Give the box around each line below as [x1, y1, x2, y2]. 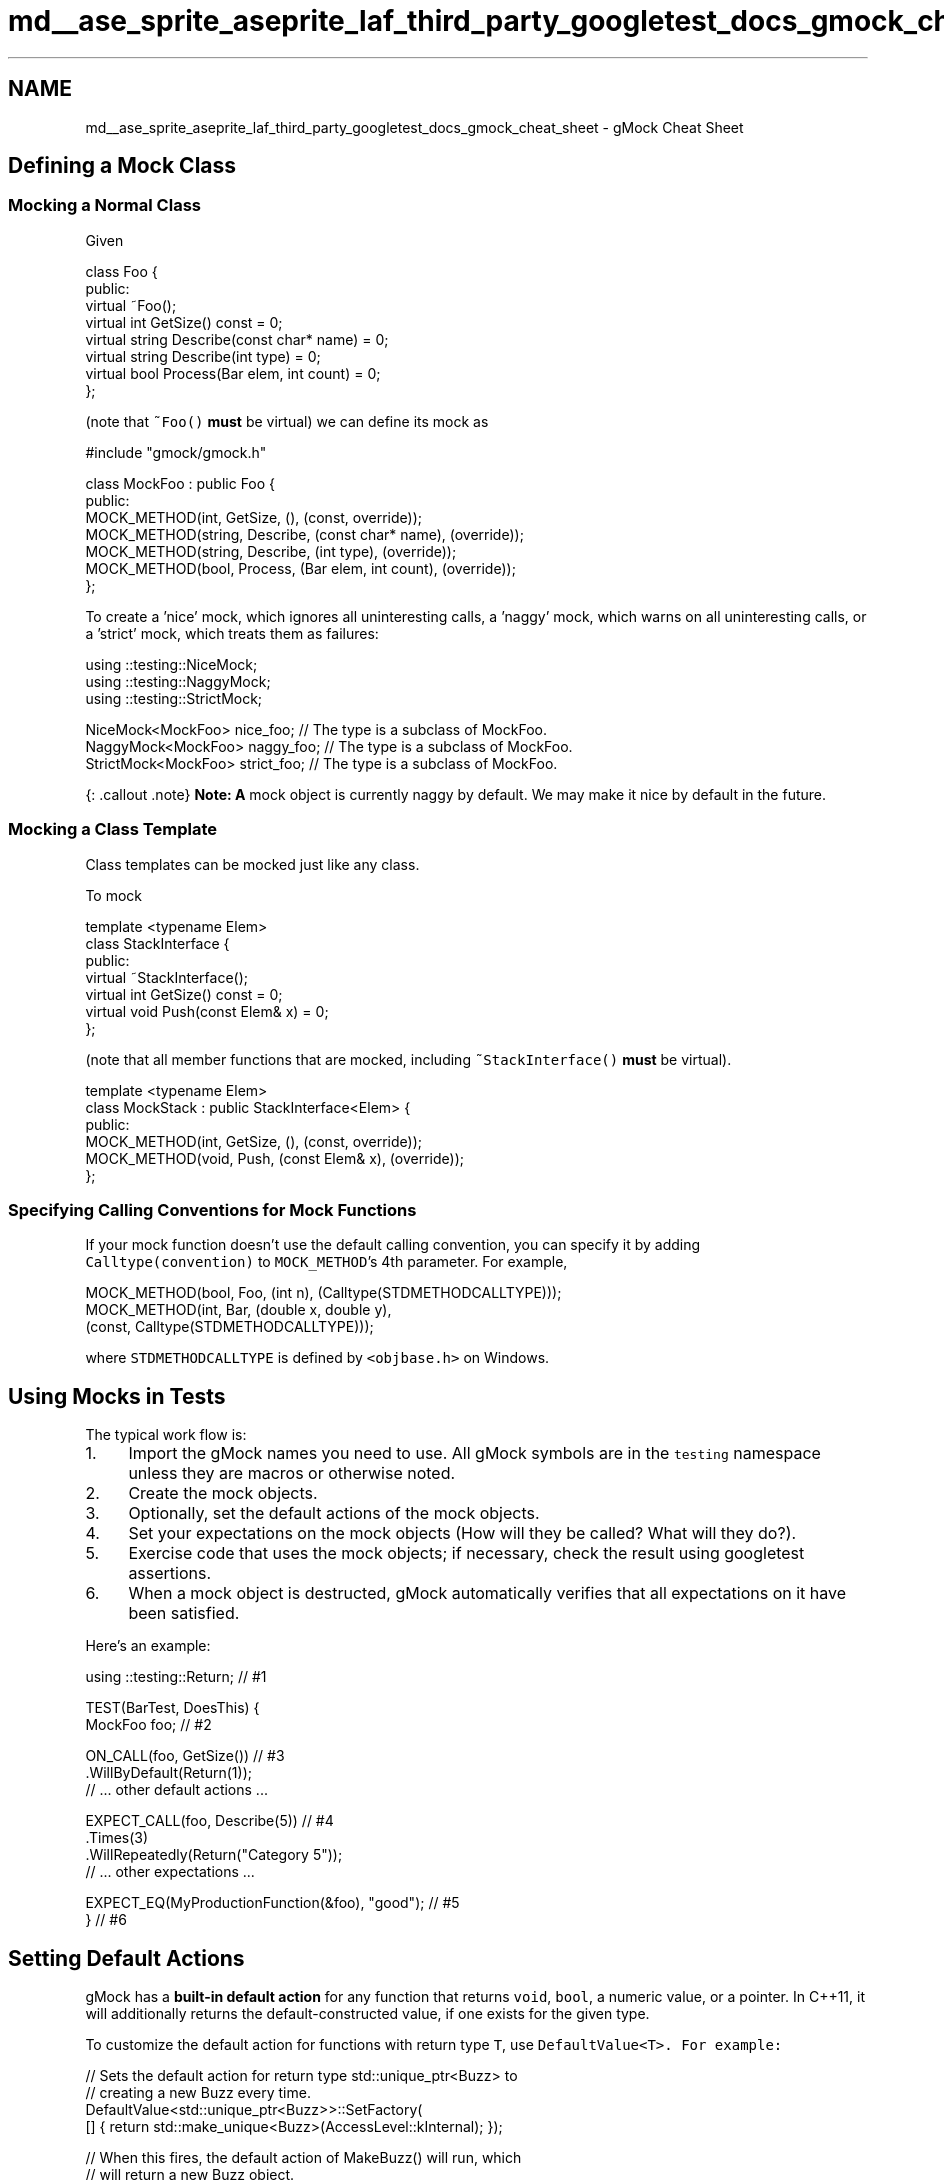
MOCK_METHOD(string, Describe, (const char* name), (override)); [85, 525, 524, 543]
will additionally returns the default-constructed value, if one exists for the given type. [85, 2005, 650, 2022]
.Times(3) [85, 1829, 149, 1847]
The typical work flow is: [85, 1426, 247, 1444]
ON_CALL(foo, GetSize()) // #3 [85, 1747, 285, 1765]
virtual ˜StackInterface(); [85, 968, 248, 986]
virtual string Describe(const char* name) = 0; [85, 330, 389, 348]
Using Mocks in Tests [8, 1383, 226, 1409]
